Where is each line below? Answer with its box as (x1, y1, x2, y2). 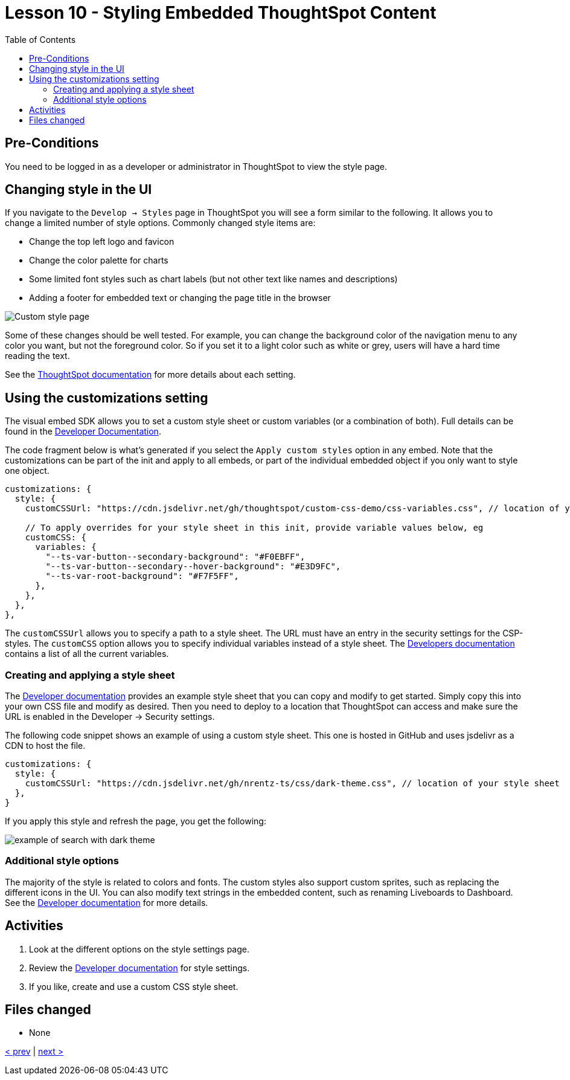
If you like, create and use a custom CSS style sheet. (29, 981, 239, 992)
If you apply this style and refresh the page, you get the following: (5, 816, 266, 827)
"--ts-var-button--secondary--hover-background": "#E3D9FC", (45, 561, 341, 572)
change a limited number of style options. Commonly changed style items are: (5, 218, 316, 228)
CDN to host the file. (5, 740, 86, 751)
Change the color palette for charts (29, 255, 168, 266)
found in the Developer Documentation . (5, 426, 161, 437)
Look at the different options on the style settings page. (29, 943, 249, 954)
